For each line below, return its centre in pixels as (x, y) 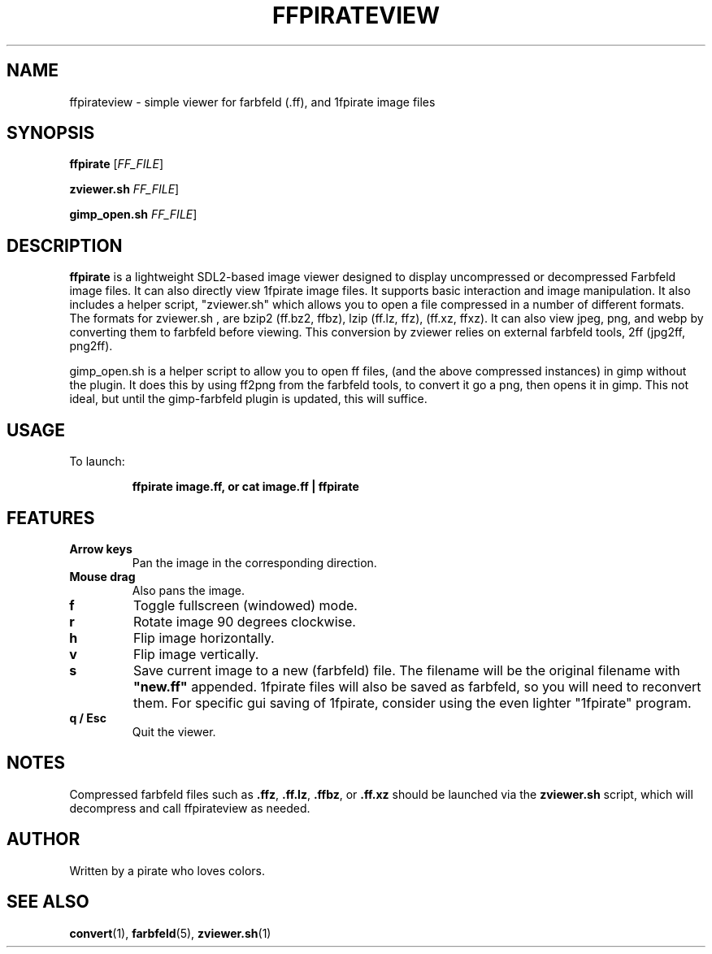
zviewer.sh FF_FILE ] (124, 189)
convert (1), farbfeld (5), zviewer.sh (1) (170, 933)
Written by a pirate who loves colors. (167, 870)
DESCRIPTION (65, 245)
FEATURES (51, 518)
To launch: (97, 462)
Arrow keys (101, 549)
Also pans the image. (188, 590)
